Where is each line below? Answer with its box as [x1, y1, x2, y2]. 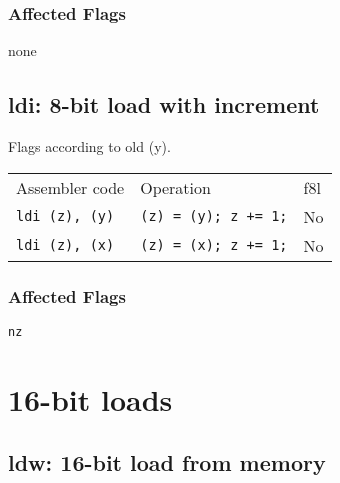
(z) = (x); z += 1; [140, 237, 288, 254]
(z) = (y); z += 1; [140, 208, 288, 225]
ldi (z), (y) [16, 208, 115, 225]
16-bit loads [8, 378, 173, 419]
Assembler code [16, 175, 125, 199]
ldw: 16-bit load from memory [8, 447, 326, 478]
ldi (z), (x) [16, 237, 115, 254]
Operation [140, 175, 211, 199]
